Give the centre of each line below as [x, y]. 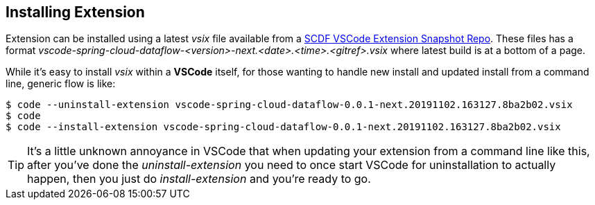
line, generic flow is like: [61, 84]
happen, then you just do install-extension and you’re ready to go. [199, 179]
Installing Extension [75, 12]
